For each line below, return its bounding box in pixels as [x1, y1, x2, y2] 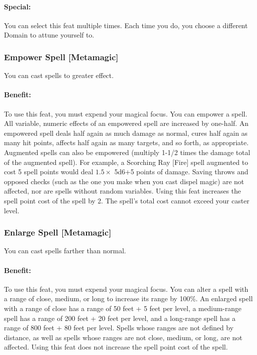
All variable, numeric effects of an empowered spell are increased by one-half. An [4, 118, 249, 128]
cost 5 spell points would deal [4, 166, 93, 177]
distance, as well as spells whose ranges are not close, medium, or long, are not [4, 332, 243, 342]
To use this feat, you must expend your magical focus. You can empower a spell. [4, 108, 248, 118]
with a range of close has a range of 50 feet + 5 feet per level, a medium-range [4, 303, 242, 313]
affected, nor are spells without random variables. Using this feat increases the [4, 186, 241, 196]
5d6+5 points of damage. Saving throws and [114, 166, 249, 177]
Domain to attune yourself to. [4, 30, 94, 40]
